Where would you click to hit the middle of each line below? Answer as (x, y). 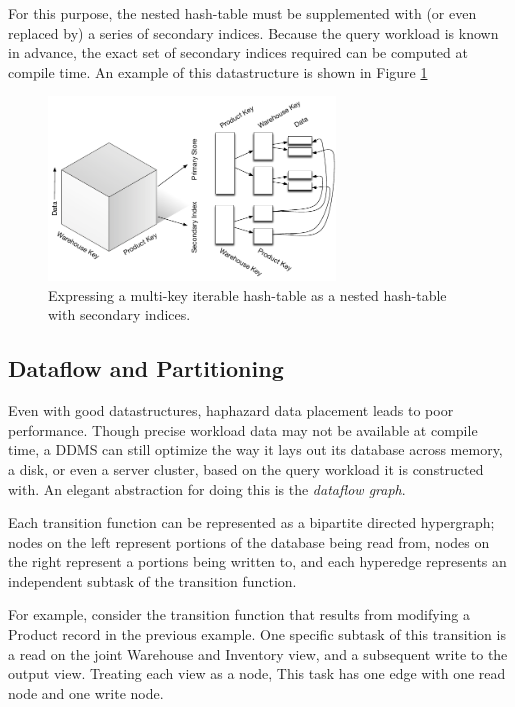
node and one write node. (86, 692)
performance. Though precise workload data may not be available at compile (243, 429)
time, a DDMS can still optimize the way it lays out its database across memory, (255, 449)
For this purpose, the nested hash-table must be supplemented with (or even (242, 13)
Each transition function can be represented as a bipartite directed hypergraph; (251, 522)
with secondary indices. (119, 314)
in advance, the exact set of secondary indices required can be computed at (238, 52)
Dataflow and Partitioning (146, 368)
